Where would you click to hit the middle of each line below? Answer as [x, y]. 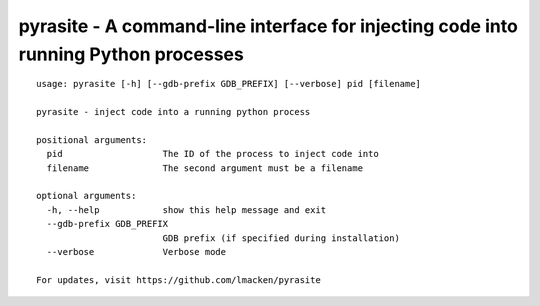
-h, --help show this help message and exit [186, 209]
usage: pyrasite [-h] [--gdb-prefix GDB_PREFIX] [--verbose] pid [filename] [229, 84]
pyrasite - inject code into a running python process [173, 112]
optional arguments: [86, 196]
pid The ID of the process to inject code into [212, 154]
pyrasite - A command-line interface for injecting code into [268, 26]
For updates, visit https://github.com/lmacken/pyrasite [179, 279]
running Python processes [131, 54]
